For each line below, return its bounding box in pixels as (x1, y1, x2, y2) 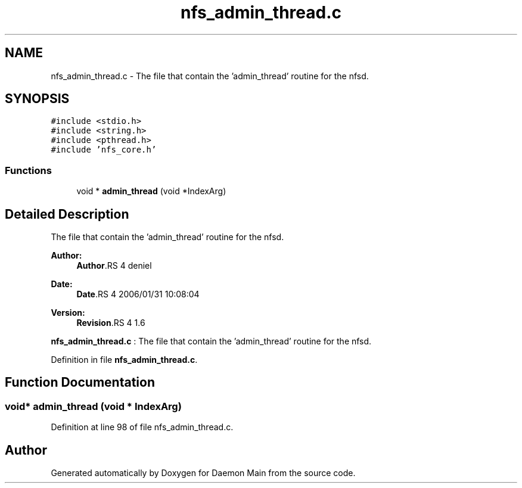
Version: (51, 307, 85, 318)
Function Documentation (5, 375, 155, 390)
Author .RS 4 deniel (76, 260, 152, 271)
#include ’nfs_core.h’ (51, 145, 157, 155)
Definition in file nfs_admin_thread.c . (51, 355, 198, 365)
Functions (5, 164, 52, 176)
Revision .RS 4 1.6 (76, 318, 145, 328)
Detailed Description (5, 206, 129, 222)
